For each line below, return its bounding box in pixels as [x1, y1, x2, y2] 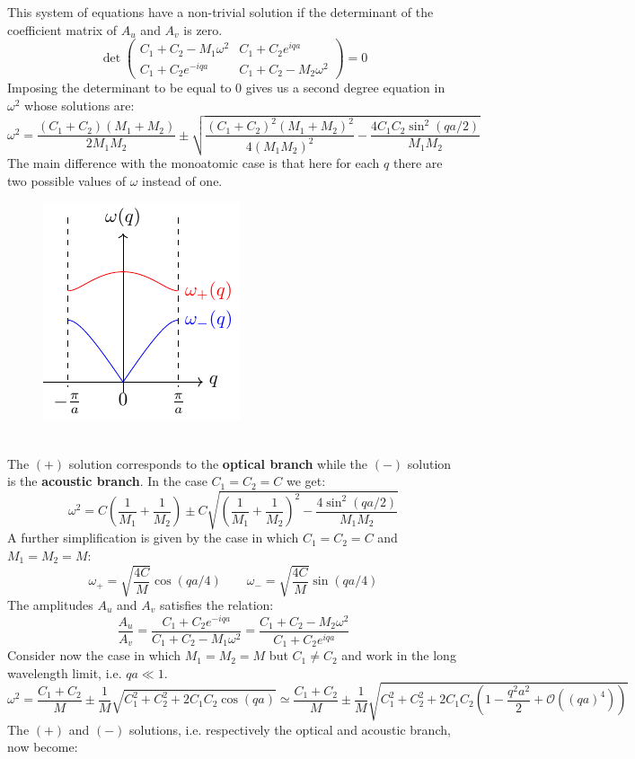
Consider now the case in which [7, 646, 181, 665]
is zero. [183, 20, 223, 39]
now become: [7, 737, 78, 756]
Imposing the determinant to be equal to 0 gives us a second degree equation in [7, 78, 445, 97]
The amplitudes [7, 595, 93, 613]
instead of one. [142, 171, 223, 190]
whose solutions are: [24, 95, 135, 114]
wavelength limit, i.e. [7, 663, 122, 682]
